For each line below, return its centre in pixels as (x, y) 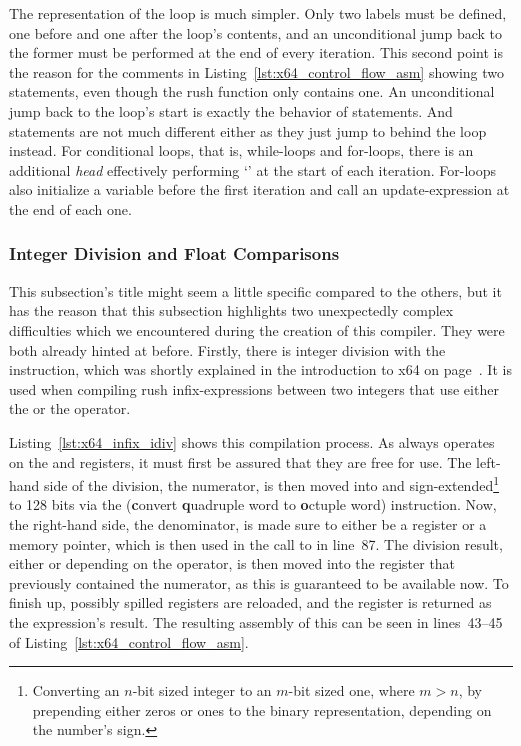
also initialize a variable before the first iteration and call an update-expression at (259, 189)
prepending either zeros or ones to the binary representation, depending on (262, 709)
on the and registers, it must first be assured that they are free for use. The (240, 461)
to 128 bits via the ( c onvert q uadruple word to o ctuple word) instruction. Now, (253, 504)
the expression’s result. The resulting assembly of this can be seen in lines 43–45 (256, 621)
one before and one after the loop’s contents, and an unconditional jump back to (255, 32)
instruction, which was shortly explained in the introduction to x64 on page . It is (260, 369)
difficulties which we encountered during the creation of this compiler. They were (257, 329)
